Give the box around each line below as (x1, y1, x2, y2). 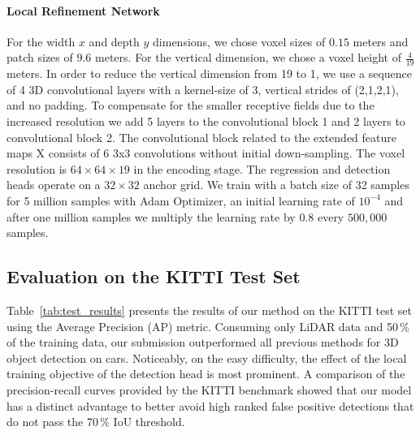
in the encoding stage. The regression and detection (133, 160, 391, 177)
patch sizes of (6, 49, 73, 66)
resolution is (6, 160, 67, 177)
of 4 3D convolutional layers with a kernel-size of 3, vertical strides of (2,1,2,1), (6, 80, 399, 97)
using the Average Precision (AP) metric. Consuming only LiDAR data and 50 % (6, 317, 409, 334)
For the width (6, 32, 76, 50)
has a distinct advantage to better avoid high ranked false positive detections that (6, 397, 414, 414)
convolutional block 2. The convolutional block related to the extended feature (6, 128, 396, 145)
